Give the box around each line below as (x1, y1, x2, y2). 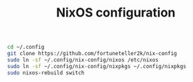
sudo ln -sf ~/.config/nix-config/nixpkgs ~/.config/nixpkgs (7, 63, 187, 70)
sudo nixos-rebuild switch (7, 69, 85, 76)
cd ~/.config (7, 43, 45, 51)
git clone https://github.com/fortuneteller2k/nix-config (7, 50, 177, 57)
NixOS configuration (56, 5, 176, 21)
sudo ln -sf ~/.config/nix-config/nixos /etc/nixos (7, 57, 159, 63)
